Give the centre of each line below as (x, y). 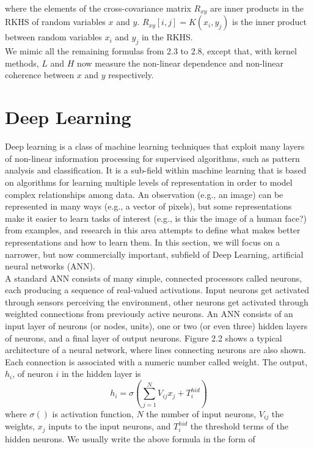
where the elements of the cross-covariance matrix (98, 8)
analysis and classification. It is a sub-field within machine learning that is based (156, 170)
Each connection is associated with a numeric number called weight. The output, (156, 361)
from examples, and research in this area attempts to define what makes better (153, 230)
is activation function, (93, 413)
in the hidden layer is (101, 374)
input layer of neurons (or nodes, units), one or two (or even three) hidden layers (156, 326)
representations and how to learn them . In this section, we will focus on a (143, 242)
